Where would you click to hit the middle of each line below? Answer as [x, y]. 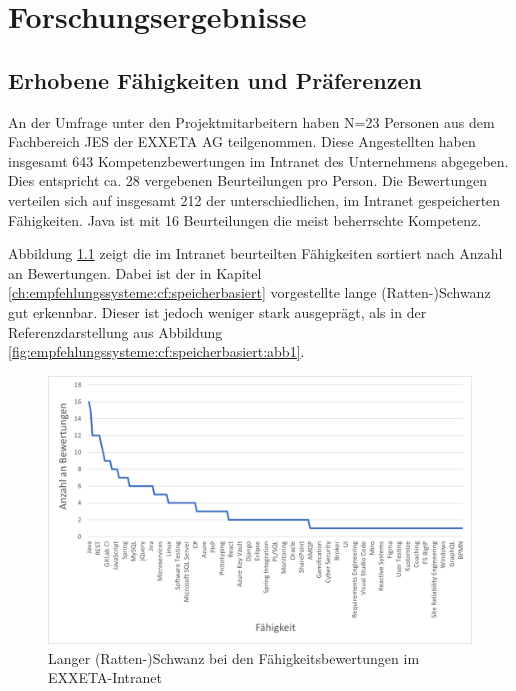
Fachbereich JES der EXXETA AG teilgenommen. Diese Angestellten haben [242, 141]
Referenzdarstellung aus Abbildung [115, 331]
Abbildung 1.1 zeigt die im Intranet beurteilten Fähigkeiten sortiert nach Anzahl [255, 253]
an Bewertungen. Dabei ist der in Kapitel [135, 272]
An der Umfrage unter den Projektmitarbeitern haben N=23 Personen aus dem [251, 121]
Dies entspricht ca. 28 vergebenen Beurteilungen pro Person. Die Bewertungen [247, 180]
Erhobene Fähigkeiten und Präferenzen [215, 79]
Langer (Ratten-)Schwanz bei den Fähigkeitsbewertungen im [234, 657]
